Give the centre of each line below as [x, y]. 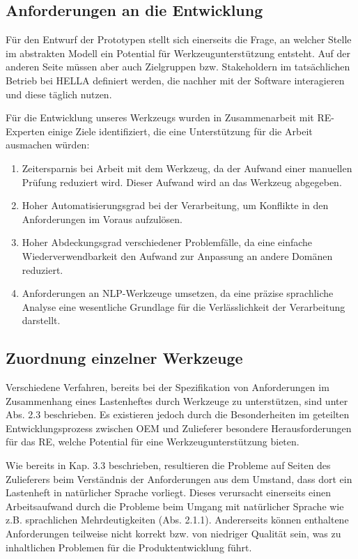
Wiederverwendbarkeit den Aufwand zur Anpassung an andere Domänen [177, 255]
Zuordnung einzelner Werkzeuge [124, 358]
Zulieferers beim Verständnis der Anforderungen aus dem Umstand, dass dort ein [179, 478]
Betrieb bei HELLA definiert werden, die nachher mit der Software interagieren [175, 80]
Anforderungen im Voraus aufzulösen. [102, 219]
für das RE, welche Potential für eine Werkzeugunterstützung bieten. [153, 442]
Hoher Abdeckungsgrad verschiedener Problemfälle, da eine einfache [167, 242]
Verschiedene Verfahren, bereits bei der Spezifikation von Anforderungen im [168, 387]
